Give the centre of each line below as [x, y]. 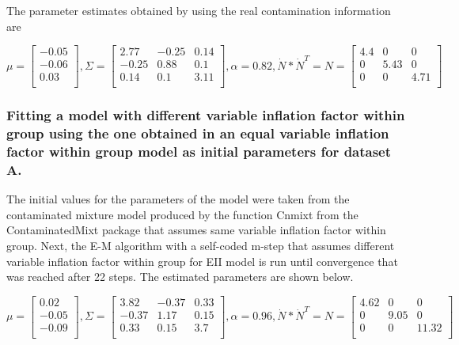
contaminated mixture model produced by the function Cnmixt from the [182, 214]
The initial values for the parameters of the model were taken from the [178, 199]
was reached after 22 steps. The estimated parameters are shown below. [180, 277]
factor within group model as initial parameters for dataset [199, 152]
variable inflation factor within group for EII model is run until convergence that [202, 261]
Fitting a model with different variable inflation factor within [206, 115]
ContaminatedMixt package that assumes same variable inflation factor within [196, 230]
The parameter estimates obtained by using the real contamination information [199, 10]
